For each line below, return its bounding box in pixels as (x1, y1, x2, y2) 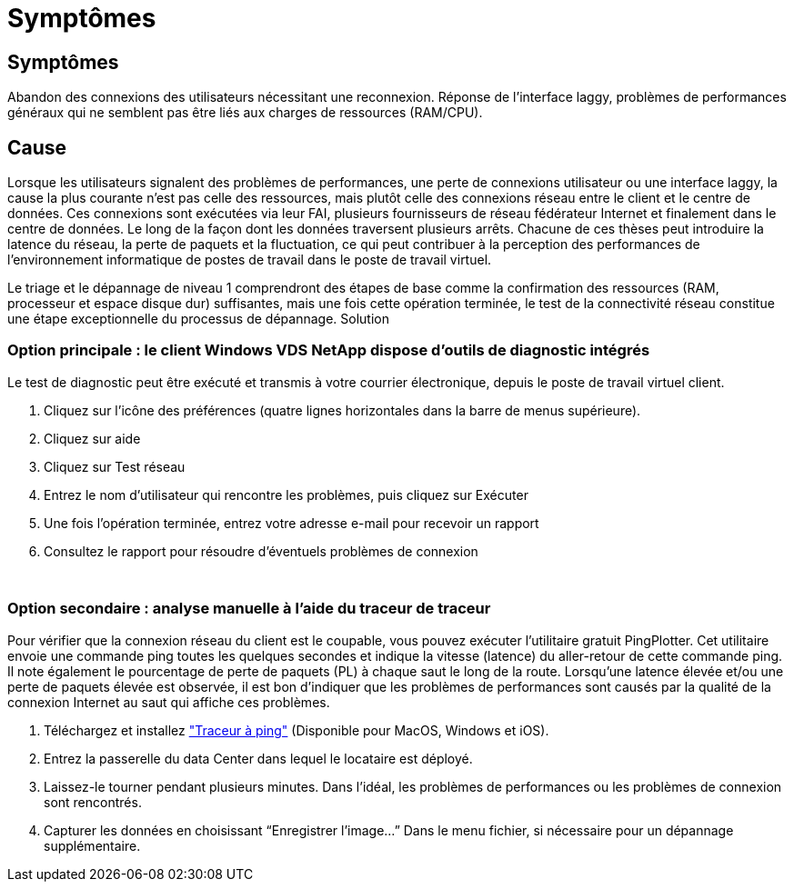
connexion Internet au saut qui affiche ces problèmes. (7, 694, 330, 710)
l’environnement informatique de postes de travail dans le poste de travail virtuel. (7, 252, 492, 268)
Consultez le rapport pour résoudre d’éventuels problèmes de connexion (44, 543, 478, 559)
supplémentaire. (44, 837, 141, 854)
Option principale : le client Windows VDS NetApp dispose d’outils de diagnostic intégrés (7, 341, 650, 360)
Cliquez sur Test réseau (44, 458, 186, 474)
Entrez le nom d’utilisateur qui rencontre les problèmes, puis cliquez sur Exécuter (44, 486, 528, 503)
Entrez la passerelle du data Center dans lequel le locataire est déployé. (44, 750, 473, 766)
